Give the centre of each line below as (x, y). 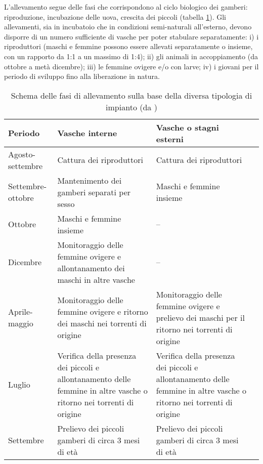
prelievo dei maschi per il (200, 317)
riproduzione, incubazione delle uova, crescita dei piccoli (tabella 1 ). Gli (115, 16)
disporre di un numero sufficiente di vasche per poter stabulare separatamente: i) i (131, 36)
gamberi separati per (94, 192)
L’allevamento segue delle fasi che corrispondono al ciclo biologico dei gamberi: (126, 7)
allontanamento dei (91, 268)
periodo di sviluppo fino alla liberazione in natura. (82, 76)
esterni (170, 139)
